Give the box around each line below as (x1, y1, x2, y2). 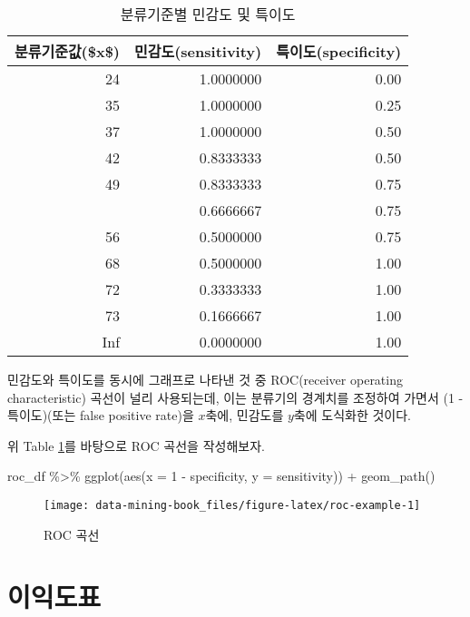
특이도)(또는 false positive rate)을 (7, 406, 194, 425)
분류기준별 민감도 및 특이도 (120, 4, 296, 24)
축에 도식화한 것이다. (293, 406, 411, 425)
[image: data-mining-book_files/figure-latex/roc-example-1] (44, 498, 421, 512)
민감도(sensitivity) (134, 41, 262, 62)
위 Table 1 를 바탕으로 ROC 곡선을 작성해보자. (7, 436, 265, 455)
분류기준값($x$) (15, 41, 121, 62)
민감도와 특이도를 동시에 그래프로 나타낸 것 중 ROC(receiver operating (7, 370, 403, 388)
